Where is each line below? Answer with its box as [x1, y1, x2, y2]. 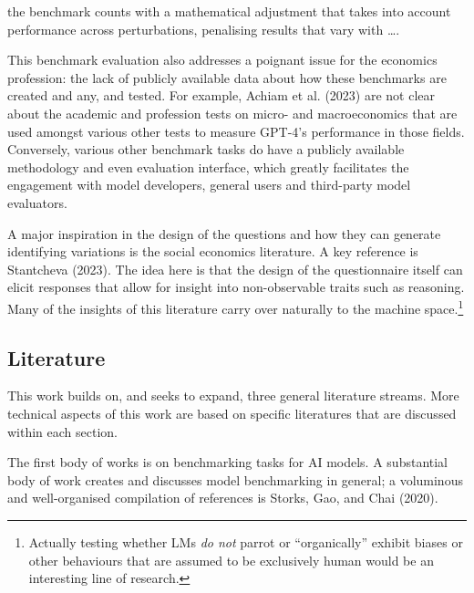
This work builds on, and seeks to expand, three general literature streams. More [7, 386, 459, 405]
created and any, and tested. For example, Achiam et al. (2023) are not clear [7, 86, 436, 105]
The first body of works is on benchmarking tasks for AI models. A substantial [7, 453, 448, 472]
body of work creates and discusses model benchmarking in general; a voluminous [7, 470, 463, 489]
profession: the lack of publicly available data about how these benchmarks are [7, 68, 447, 87]
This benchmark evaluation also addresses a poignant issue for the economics [7, 50, 438, 69]
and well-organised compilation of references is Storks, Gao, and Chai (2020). [7, 488, 438, 507]
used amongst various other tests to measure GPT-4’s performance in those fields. [7, 121, 465, 140]
